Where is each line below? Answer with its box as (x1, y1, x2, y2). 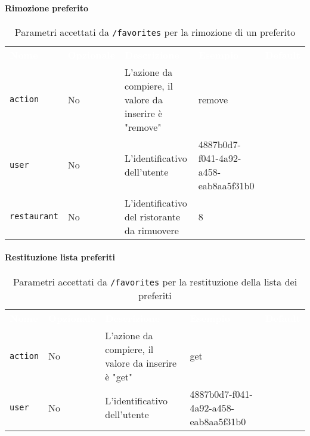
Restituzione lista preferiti (5, 251, 115, 263)
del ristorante (125, 209, 181, 223)
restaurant (10, 211, 58, 222)
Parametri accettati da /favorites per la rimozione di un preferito (14, 24, 296, 39)
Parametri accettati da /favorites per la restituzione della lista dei (13, 274, 297, 288)
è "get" (105, 369, 133, 383)
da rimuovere (125, 223, 179, 237)
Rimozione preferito (5, 1, 89, 14)
